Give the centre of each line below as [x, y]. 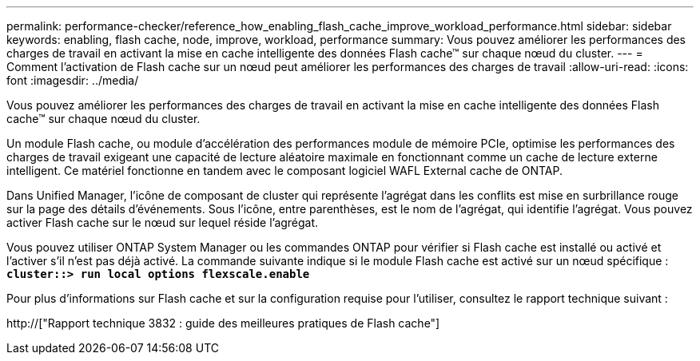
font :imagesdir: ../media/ [73, 80]
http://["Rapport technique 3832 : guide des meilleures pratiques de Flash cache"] [223, 323]
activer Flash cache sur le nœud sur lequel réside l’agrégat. [163, 222]
